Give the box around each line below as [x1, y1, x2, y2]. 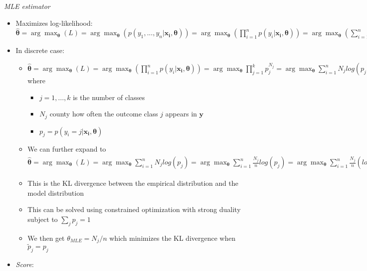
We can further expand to [27, 144, 106, 154]
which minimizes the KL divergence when [109, 232, 236, 243]
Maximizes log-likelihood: [15, 17, 93, 28]
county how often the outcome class [50, 108, 158, 119]
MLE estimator [4, 1, 51, 11]
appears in [165, 108, 197, 119]
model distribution [27, 187, 84, 198]
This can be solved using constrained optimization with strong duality [27, 204, 241, 215]
